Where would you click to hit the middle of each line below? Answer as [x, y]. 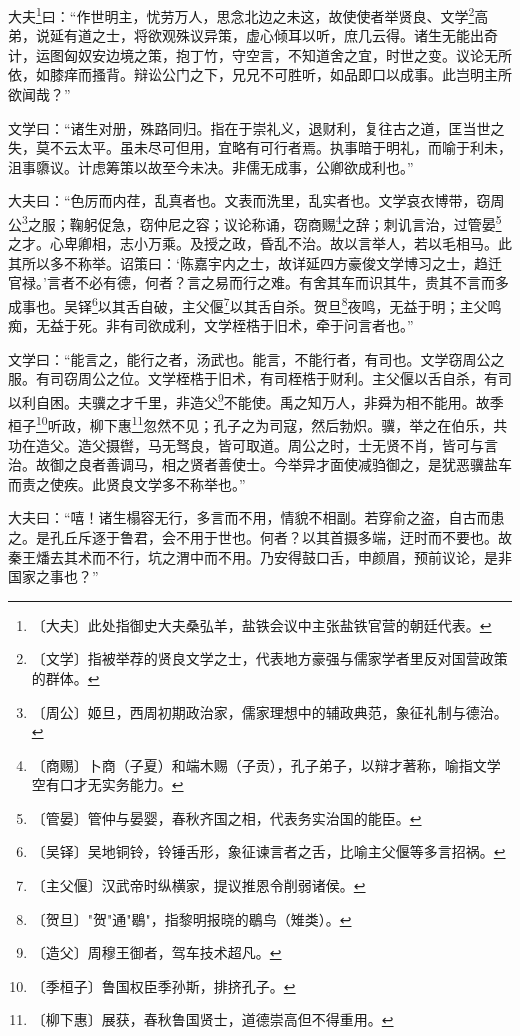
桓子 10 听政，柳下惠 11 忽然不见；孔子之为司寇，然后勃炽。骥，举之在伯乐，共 [258, 423]
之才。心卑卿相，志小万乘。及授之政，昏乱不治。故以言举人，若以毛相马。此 [260, 243]
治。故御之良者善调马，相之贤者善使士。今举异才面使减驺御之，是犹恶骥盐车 [260, 464]
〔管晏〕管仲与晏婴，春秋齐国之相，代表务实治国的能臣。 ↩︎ [226, 817]
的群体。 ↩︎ [65, 677]
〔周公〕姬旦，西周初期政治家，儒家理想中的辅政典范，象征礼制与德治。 [269, 711]
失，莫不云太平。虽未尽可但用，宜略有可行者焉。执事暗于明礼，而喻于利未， [260, 147]
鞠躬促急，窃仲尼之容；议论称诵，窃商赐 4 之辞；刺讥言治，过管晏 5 [285, 222]
